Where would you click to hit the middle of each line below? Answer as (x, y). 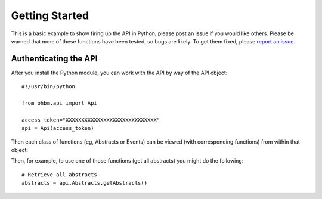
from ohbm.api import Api (60, 103)
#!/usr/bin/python (49, 87)
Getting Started (50, 15)
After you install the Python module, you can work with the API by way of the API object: (119, 73)
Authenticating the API (54, 59)
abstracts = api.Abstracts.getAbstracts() (85, 183)
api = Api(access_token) (58, 128)
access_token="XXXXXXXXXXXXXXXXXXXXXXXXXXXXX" (91, 120)
